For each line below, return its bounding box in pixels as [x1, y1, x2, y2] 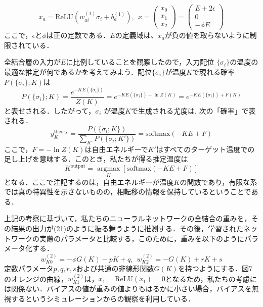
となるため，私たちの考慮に [165, 273, 257, 284]
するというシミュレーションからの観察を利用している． [11, 293, 195, 304]
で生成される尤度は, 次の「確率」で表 [131, 105, 256, 116]
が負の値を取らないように [164, 30, 250, 40]
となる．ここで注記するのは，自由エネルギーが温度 [4, 176, 174, 187]
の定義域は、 [115, 30, 158, 40]
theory [54, 129, 68, 134]
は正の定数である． [46, 30, 110, 40]
